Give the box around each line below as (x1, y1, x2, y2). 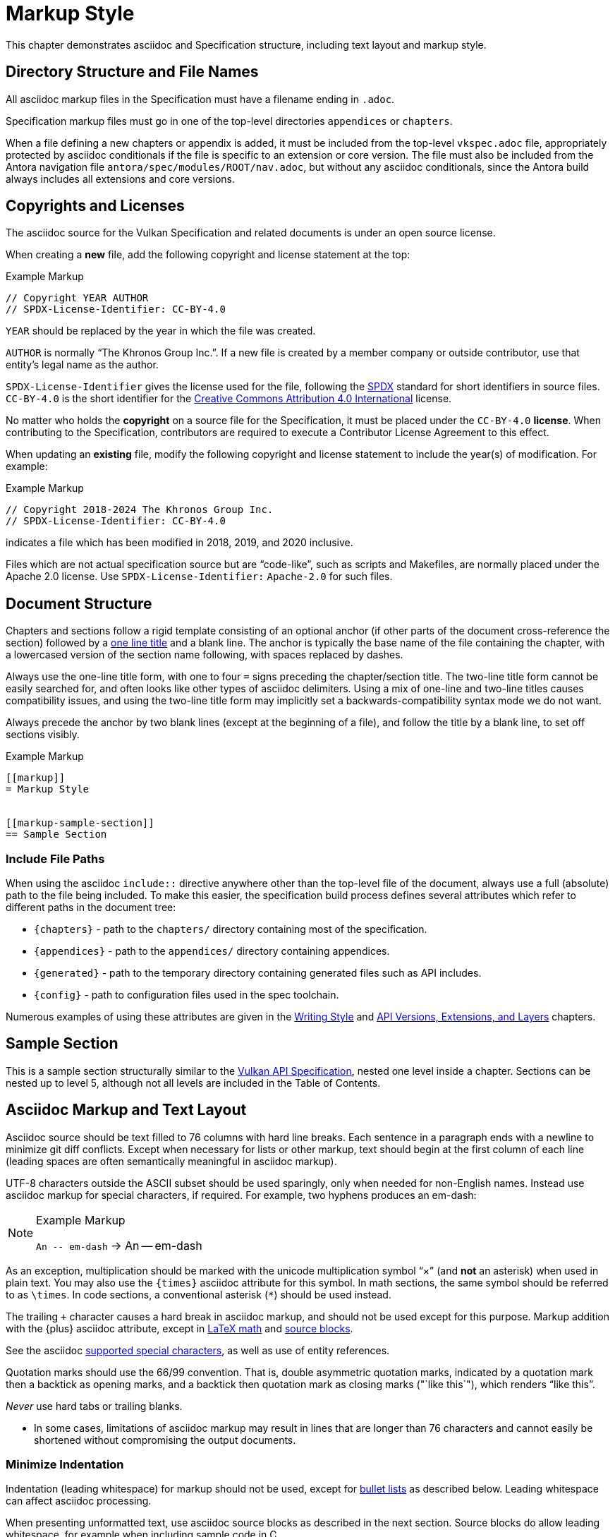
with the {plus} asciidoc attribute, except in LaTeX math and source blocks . (6, 1322, 353, 1334)
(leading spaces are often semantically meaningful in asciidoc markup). (6, 1155, 337, 1167)
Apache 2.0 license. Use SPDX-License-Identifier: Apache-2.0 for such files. (6, 570, 393, 583)
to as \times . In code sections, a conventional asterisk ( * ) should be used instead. (6, 1288, 391, 1301)
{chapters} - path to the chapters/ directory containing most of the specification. (34, 923, 427, 936)
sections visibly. (6, 728, 80, 741)
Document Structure (6, 594, 152, 613)
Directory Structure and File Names (6, 63, 259, 81)
